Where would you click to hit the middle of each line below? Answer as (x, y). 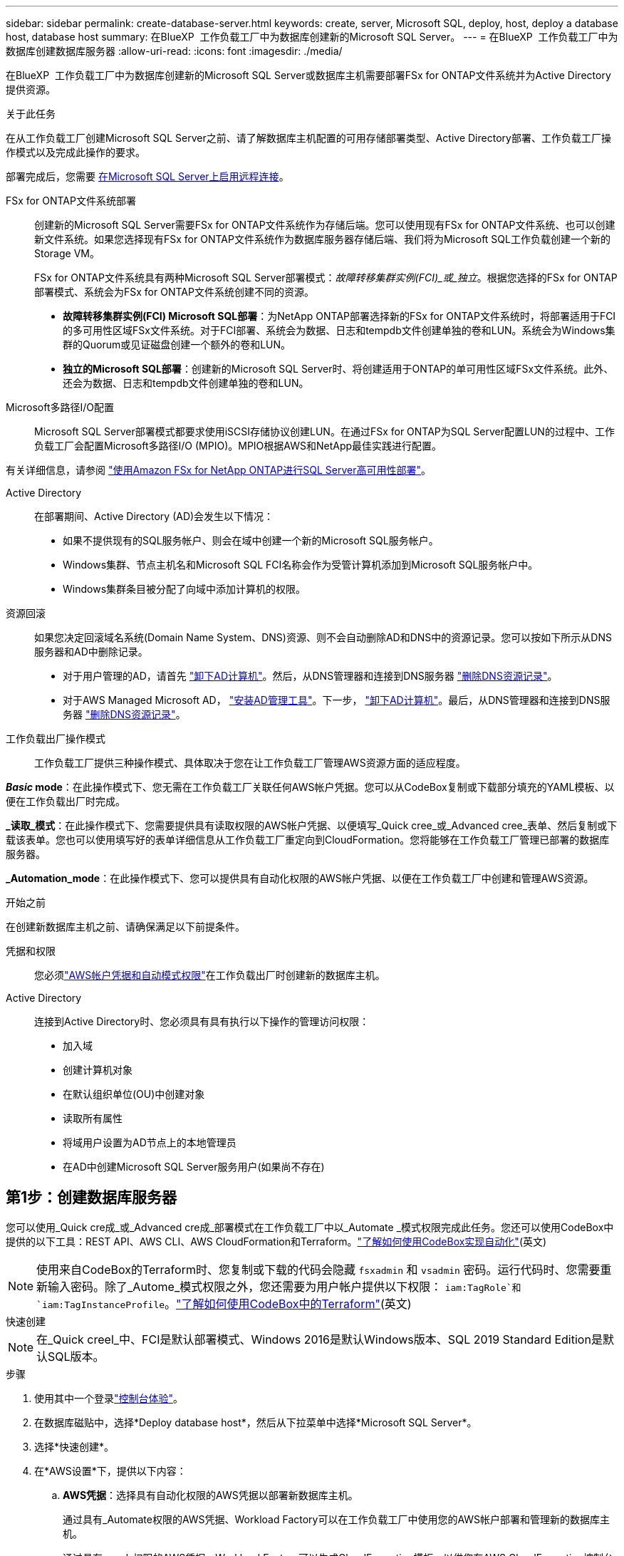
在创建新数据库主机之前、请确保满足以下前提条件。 (125, 927)
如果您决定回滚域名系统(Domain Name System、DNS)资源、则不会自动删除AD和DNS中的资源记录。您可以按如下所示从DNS (323, 637)
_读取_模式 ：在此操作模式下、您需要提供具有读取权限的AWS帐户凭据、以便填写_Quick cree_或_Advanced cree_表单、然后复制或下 (312, 825)
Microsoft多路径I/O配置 (60, 407)
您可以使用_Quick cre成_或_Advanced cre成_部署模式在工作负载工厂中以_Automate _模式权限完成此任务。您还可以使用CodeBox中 (310, 1227)
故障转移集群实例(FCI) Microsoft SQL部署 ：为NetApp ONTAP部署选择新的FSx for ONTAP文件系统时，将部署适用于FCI (339, 316)
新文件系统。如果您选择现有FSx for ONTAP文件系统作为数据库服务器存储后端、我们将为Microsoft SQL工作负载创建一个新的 (322, 239)
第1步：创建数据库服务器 (92, 1198)
